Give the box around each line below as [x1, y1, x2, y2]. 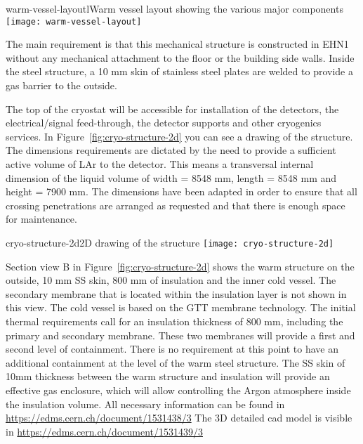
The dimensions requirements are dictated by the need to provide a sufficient [6, 143, 336, 157]
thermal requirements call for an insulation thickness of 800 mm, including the [6, 314, 343, 328]
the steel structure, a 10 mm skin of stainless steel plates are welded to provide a [6, 64, 353, 79]
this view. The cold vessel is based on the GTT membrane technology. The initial [6, 300, 356, 315]
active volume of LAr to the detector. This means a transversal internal [6, 157, 314, 171]
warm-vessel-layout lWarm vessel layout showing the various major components [6, 1, 343, 15]
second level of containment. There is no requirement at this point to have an [6, 341, 338, 356]
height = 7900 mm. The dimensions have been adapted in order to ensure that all [6, 184, 357, 199]
